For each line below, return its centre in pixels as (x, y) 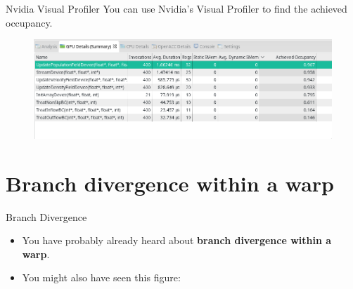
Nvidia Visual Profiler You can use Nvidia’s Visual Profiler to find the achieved (176, 8)
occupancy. (29, 22)
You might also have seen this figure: (101, 277)
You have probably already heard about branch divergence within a (177, 240)
